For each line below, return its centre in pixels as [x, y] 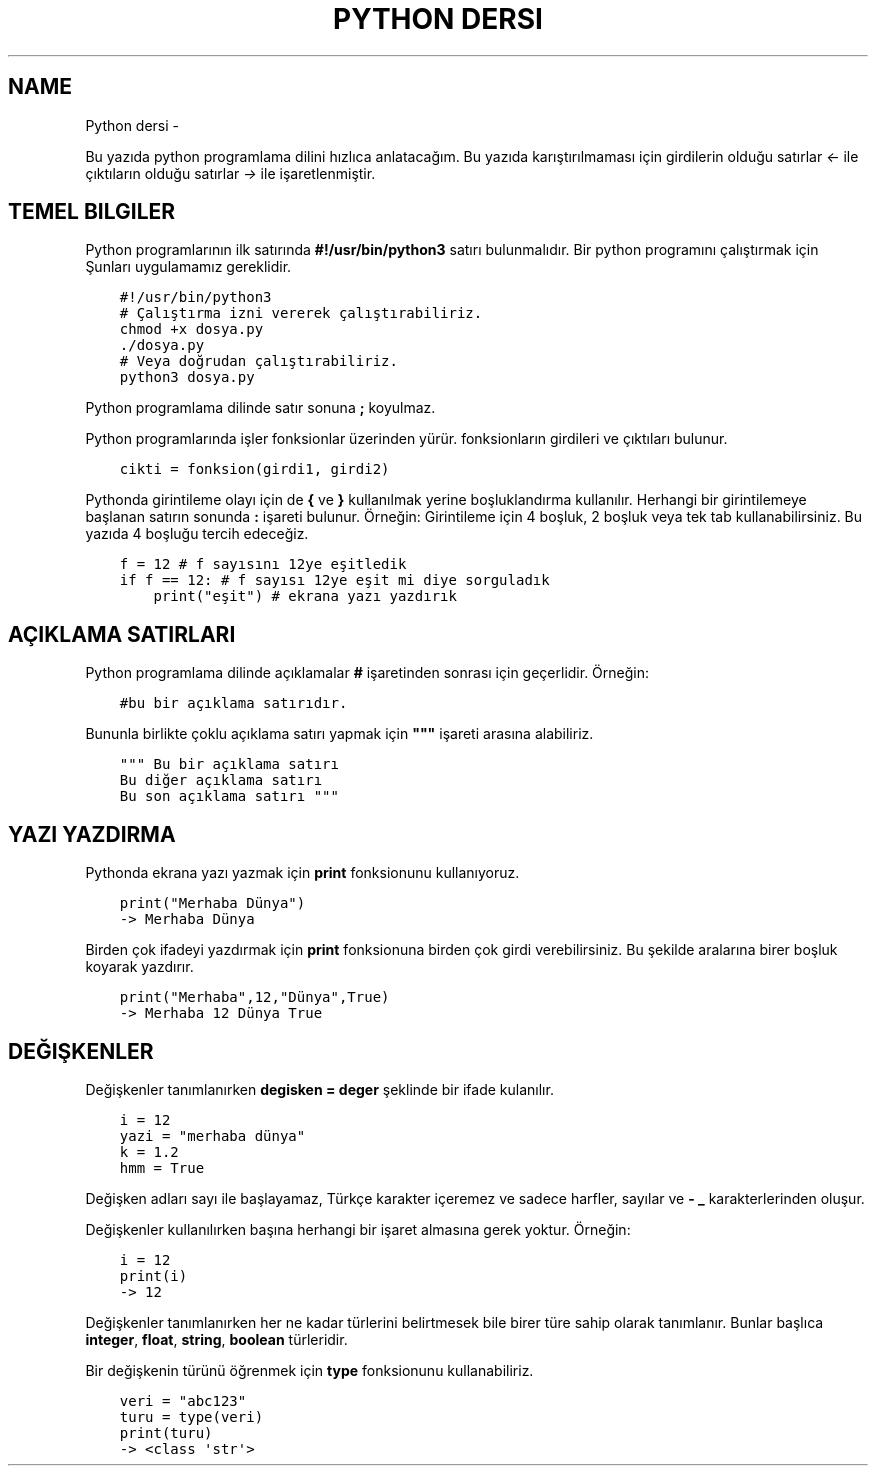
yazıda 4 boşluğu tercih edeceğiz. [197, 534]
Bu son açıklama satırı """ [229, 796]
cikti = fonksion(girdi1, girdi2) [254, 469]
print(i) [153, 1275]
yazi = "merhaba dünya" [212, 1135]
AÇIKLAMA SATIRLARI [122, 634]
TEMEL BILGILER [92, 212]
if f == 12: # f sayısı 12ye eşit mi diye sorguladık [334, 580]
